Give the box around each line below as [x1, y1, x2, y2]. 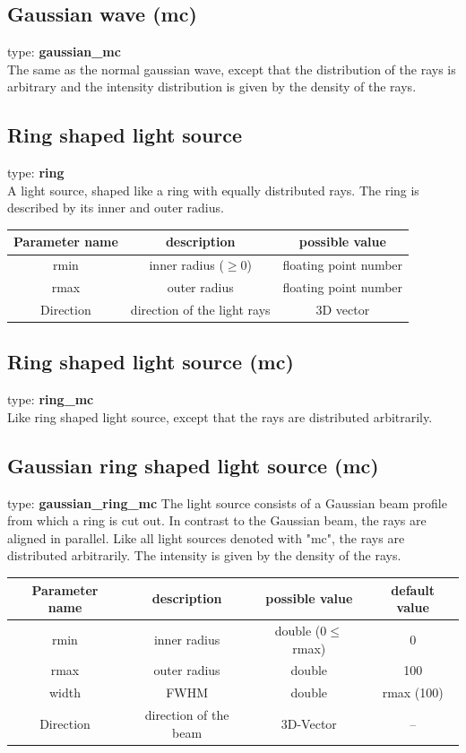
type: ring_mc [7, 390, 94, 409]
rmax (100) [382, 683, 444, 702]
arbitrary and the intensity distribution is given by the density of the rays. [7, 77, 417, 96]
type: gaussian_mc [7, 42, 121, 61]
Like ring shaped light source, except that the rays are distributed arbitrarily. [7, 407, 433, 426]
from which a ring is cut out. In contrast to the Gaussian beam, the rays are [7, 511, 427, 530]
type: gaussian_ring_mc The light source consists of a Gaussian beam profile [7, 493, 447, 512]
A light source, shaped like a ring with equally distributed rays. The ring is [7, 180, 419, 199]
